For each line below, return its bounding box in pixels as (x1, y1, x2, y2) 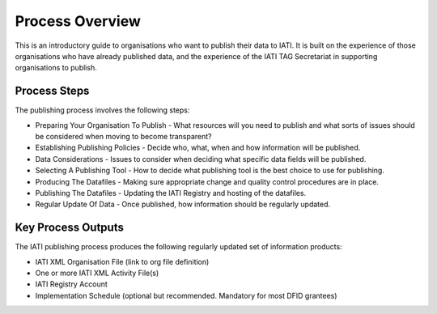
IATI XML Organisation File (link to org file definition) (35, 257, 210, 266)
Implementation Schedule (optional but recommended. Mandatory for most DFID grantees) (35, 291, 337, 300)
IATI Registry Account (35, 279, 108, 289)
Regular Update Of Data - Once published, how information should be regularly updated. (35, 199, 331, 210)
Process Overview (15, 12, 142, 30)
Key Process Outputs (15, 221, 125, 235)
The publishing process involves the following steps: (15, 105, 190, 115)
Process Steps (15, 84, 90, 98)
